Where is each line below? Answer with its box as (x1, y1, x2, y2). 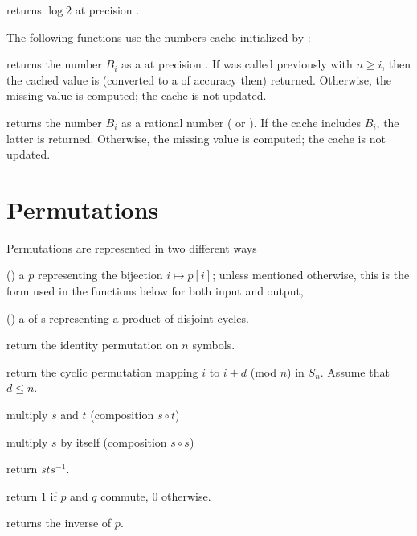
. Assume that (320, 363, 390, 380)
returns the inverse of (6, 514, 112, 531)
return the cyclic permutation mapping (6, 363, 198, 380)
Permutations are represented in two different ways (6, 239, 257, 256)
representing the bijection (37, 266, 163, 283)
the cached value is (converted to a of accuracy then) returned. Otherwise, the (6, 71, 392, 88)
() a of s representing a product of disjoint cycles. (6, 309, 249, 326)
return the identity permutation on (6, 336, 178, 353)
